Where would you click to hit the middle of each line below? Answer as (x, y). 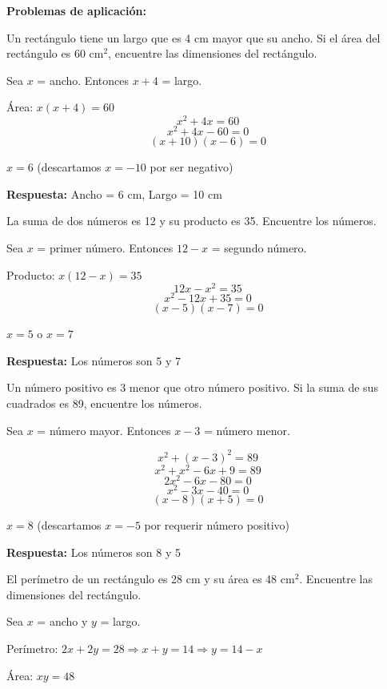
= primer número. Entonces (105, 247)
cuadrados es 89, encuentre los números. (104, 403)
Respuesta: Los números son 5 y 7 (94, 360)
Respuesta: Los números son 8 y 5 (94, 552)
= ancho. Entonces (83, 80)
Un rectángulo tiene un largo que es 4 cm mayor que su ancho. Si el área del (193, 37)
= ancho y (62, 621)
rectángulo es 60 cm (55, 53)
